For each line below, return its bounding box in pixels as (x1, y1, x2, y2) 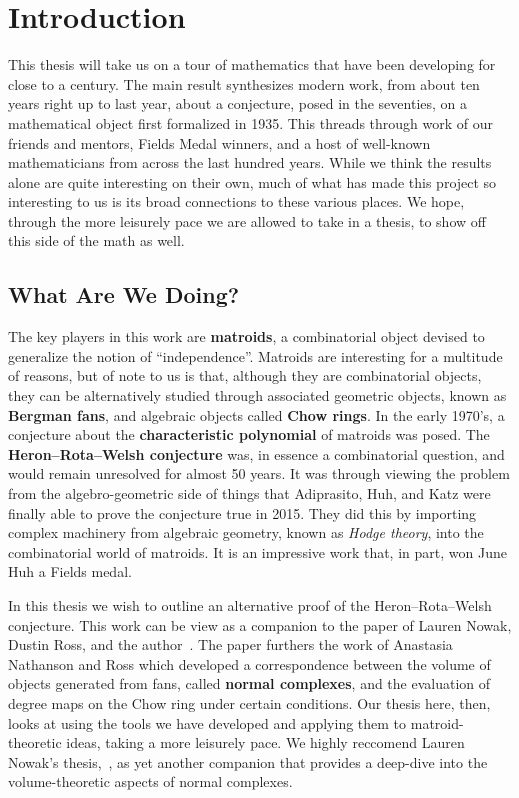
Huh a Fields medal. (8, 561, 132, 582)
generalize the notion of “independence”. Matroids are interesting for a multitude (8, 345, 503, 366)
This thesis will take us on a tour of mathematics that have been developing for (8, 54, 496, 75)
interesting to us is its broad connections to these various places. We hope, (8, 191, 465, 212)
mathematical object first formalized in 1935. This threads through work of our (8, 112, 494, 133)
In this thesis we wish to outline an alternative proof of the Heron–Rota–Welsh (8, 594, 492, 615)
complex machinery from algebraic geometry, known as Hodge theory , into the (8, 522, 484, 543)
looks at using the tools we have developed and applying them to (8, 712, 407, 733)
